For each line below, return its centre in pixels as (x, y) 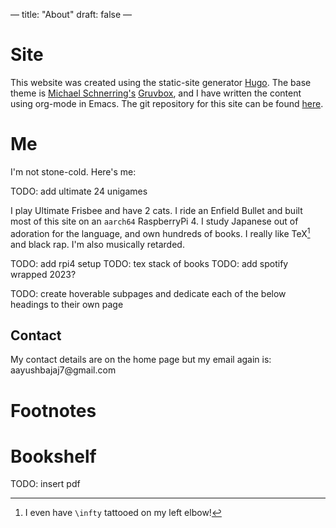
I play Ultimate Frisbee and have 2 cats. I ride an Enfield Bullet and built (156, 210)
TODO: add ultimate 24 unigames (79, 191)
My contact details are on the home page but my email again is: (141, 360)
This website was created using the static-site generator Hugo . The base (161, 82)
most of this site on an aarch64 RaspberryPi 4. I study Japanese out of (154, 221)
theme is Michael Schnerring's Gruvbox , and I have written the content (156, 93)
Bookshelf (53, 456)
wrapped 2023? (43, 274)
